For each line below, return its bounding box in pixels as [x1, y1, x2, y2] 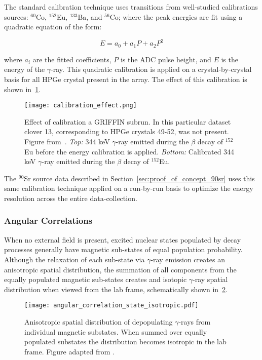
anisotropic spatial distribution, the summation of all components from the [4, 264, 237, 274]
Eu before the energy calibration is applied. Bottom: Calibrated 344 [24, 146, 235, 156]
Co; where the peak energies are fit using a [109, 11, 243, 22]
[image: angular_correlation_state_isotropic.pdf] [24, 302, 199, 309]
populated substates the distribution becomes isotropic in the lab [24, 336, 227, 347]
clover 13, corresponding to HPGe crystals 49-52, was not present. [24, 126, 229, 137]
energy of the [4, 64, 45, 74]
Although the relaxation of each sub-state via [4, 254, 145, 264]
